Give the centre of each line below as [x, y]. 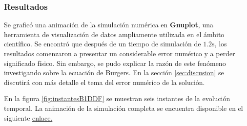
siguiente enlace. [28, 117]
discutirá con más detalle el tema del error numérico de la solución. [104, 82]
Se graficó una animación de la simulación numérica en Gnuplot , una [109, 25]
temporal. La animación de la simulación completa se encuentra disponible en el [123, 108]
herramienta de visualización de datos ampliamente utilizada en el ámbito [114, 34]
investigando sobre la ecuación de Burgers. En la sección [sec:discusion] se [114, 73]
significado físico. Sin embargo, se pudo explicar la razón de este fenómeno [115, 63]
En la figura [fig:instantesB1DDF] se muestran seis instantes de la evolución [117, 98]
